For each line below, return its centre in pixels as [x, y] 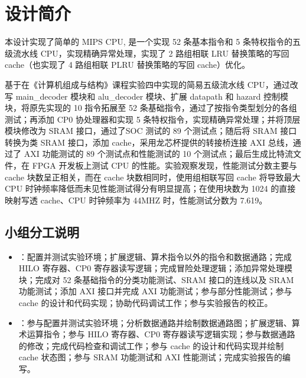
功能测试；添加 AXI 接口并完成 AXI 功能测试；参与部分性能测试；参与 [155, 291]
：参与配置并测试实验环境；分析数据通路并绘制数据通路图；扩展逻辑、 [155, 322]
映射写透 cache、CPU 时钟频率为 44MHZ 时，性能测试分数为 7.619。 [136, 200]
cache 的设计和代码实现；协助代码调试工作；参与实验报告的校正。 [146, 303]
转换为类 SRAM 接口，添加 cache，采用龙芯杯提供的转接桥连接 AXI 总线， [149, 142]
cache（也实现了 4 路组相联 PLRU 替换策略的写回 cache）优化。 [128, 65]
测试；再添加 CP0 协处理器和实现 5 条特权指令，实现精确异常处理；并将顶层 [153, 119]
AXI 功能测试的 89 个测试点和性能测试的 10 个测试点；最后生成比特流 [159, 154]
